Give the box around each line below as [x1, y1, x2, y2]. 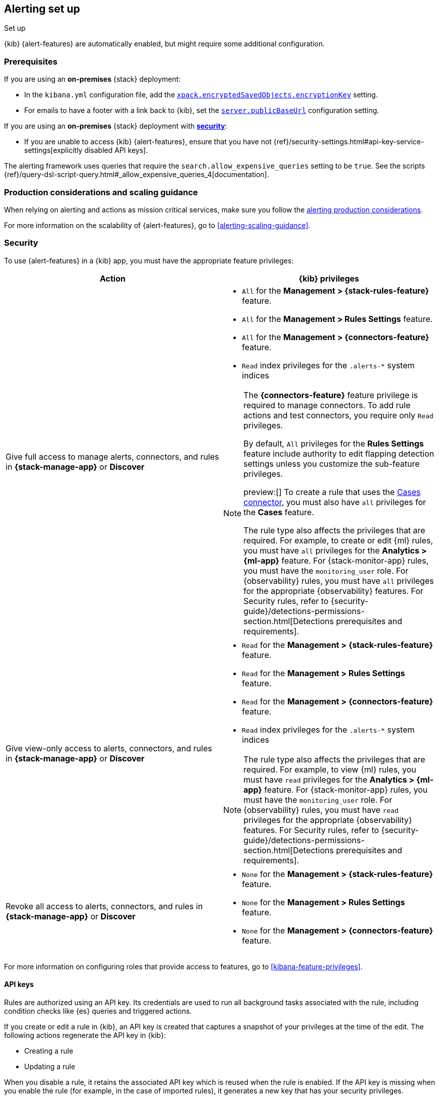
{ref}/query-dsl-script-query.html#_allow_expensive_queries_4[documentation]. [4, 170, 269, 179]
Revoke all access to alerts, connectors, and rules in [6, 901, 203, 911]
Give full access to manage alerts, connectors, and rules [6, 451, 219, 462]
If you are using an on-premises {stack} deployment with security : [4, 122, 227, 131]
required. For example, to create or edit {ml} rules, [243, 535, 433, 545]
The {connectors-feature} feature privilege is [243, 390, 418, 400]
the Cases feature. [243, 507, 314, 517]
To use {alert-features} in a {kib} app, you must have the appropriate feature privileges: [4, 256, 294, 265]
